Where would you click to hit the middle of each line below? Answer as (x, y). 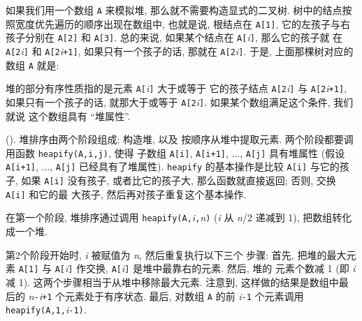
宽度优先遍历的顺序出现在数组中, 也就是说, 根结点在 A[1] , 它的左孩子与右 (182, 23)
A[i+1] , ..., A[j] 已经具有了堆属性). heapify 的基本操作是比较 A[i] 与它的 (173, 166)
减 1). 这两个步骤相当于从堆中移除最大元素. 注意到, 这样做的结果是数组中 (172, 282)
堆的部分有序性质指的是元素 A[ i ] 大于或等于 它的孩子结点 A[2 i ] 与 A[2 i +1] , (176, 88)
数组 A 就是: (32, 65)
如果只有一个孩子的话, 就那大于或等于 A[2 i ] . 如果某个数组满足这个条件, (168, 102)
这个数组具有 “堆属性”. (79, 115)
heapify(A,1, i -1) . (46, 309)
